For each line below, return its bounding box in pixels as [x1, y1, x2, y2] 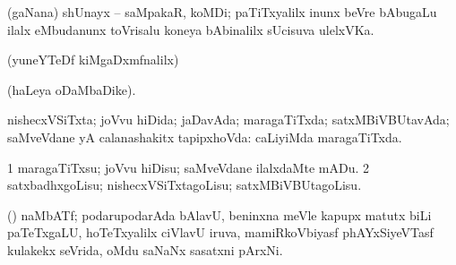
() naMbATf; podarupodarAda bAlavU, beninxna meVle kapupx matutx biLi [7, 205, 432, 224]
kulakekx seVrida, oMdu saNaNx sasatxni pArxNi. [7, 240, 283, 259]
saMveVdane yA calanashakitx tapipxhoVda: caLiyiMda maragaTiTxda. [7, 127, 402, 146]
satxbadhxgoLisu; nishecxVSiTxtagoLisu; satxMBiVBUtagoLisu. [7, 175, 362, 194]
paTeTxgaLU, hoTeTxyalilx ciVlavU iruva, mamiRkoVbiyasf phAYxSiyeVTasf [7, 223, 434, 242]
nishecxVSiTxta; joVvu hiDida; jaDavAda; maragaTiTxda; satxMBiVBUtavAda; [7, 110, 450, 129]
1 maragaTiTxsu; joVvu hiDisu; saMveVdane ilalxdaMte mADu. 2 [7, 158, 369, 176]
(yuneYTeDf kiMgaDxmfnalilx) [7, 50, 179, 69]
